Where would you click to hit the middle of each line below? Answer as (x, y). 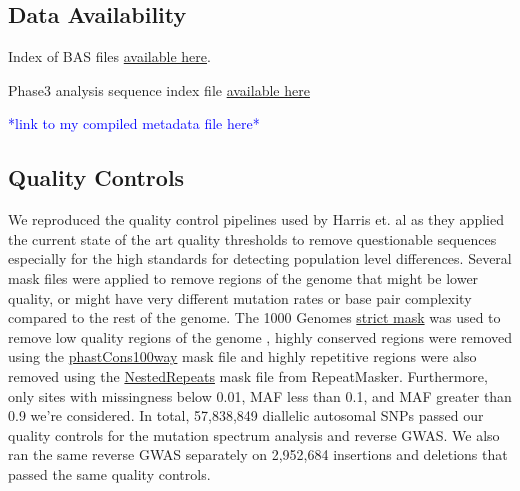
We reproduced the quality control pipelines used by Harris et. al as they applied (256, 219)
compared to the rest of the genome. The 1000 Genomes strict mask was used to (254, 317)
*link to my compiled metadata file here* (134, 123)
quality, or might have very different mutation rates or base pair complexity (240, 297)
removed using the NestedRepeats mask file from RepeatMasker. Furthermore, (248, 375)
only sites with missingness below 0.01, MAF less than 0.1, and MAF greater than (260, 395)
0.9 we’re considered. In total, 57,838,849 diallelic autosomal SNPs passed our (246, 415)
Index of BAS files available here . (109, 56)
